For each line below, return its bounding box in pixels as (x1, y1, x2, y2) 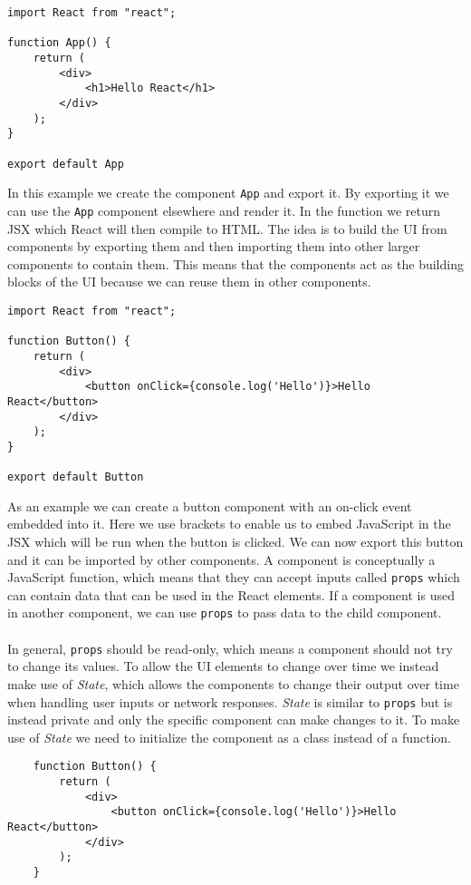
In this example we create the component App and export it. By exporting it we (7, 183, 449, 202)
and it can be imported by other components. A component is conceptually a (7, 549, 436, 569)
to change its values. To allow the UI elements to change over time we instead (7, 656, 439, 676)
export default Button (7, 471, 144, 484)
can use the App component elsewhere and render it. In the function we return (7, 200, 440, 219)
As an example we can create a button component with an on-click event (7, 496, 412, 515)
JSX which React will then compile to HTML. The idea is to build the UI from (7, 219, 447, 238)
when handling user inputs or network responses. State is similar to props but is (7, 692, 453, 711)
